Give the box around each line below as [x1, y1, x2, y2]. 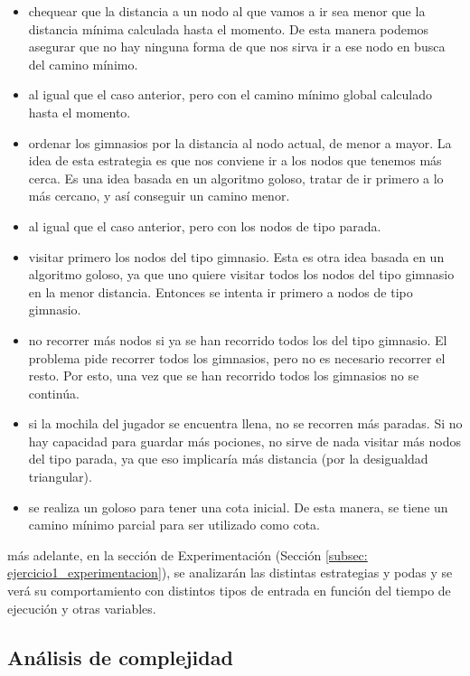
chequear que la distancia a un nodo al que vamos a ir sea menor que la [28, 2, 426, 20]
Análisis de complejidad [7, 643, 233, 671]
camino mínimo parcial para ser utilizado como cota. [28, 515, 320, 534]
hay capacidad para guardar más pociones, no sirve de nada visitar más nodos [28, 431, 462, 450]
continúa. [28, 383, 80, 402]
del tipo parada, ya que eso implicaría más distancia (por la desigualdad [28, 449, 428, 468]
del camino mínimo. [28, 54, 138, 73]
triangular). [28, 467, 92, 486]
